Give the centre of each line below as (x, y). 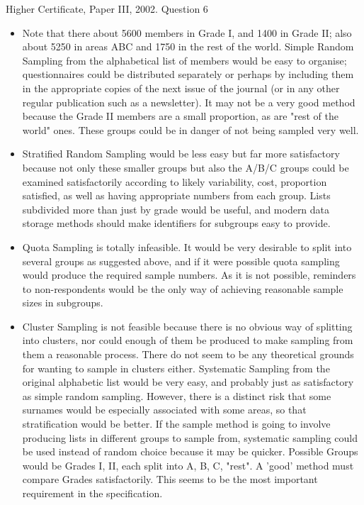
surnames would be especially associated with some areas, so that (164, 410)
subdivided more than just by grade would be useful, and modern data (176, 209)
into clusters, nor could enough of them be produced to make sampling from (188, 340)
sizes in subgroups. (63, 303)
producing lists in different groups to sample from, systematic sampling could (190, 437)
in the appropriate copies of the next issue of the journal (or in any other (181, 88)
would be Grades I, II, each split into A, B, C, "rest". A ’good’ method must (188, 465)
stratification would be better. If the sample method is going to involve (176, 424)
